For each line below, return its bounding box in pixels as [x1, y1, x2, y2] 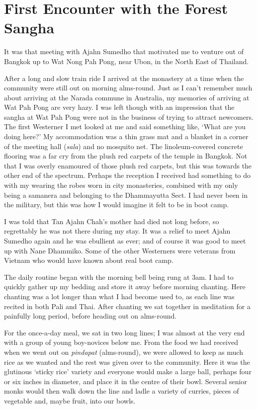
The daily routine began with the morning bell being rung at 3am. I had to [4, 271, 234, 282]
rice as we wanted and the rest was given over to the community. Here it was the [4, 356, 250, 367]
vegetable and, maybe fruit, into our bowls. [4, 395, 136, 406]
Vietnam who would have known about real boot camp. [4, 255, 173, 265]
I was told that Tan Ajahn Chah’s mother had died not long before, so [4, 216, 219, 226]
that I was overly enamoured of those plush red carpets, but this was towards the [4, 160, 252, 170]
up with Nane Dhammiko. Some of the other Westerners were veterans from [4, 245, 236, 255]
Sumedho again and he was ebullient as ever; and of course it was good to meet [4, 236, 246, 245]
